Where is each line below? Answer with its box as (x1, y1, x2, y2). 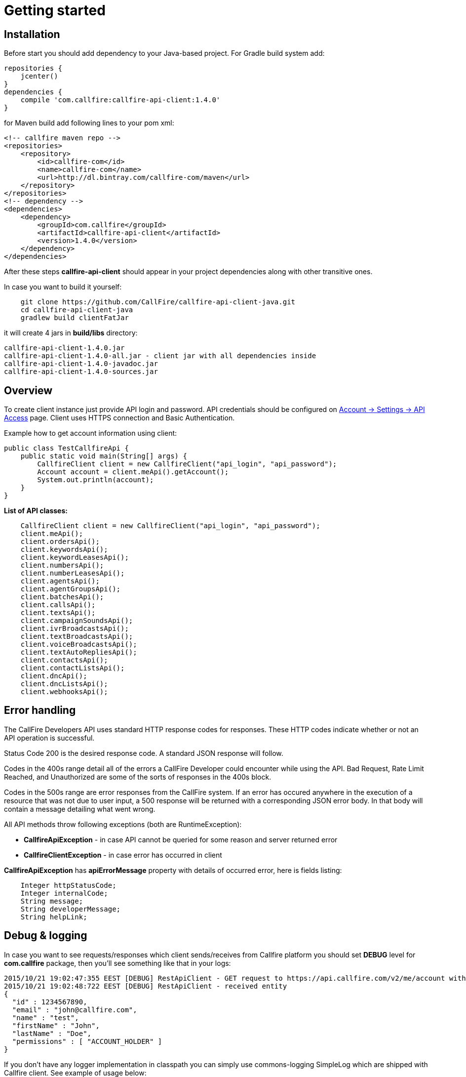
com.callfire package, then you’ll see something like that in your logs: (4, 958, 231, 967)
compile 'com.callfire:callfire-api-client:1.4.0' (20, 96, 221, 104)
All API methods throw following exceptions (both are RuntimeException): (4, 820, 242, 828)
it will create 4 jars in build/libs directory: (4, 329, 138, 337)
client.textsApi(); (20, 609, 96, 617)
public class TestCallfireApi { (4, 444, 129, 453)
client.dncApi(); (20, 672, 87, 680)
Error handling (4, 704, 76, 717)
